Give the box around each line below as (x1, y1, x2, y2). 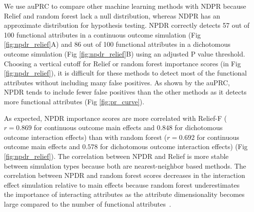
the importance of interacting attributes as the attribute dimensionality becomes (4, 189, 245, 199)
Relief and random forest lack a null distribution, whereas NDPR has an (4, 10, 220, 20)
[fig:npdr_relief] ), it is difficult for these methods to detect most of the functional (4, 68, 247, 78)
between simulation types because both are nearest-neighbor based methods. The (4, 160, 246, 171)
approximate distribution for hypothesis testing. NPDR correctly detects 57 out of (4, 20, 250, 30)
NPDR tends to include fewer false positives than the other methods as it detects (4, 87, 247, 97)
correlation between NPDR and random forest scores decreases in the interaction (4, 170, 245, 180)
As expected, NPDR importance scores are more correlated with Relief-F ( (4, 113, 227, 123)
